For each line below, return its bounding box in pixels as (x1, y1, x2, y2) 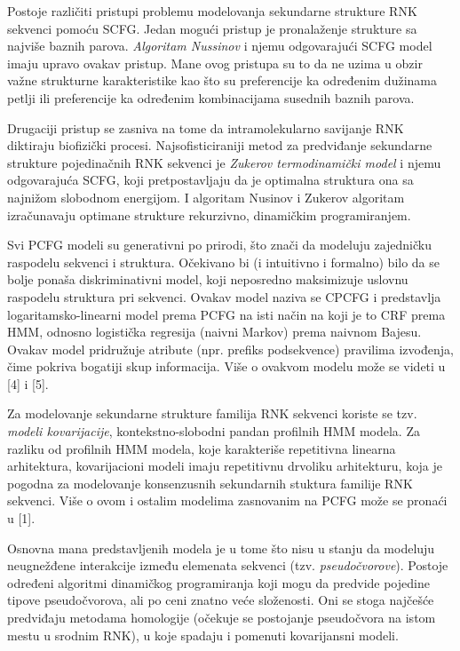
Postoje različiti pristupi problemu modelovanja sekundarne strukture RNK (7, 2, 417, 20)
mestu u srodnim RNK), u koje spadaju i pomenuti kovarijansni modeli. (7, 625, 399, 644)
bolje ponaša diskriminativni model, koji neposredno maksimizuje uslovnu (7, 270, 408, 289)
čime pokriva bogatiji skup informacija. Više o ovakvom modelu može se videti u (7, 357, 446, 376)
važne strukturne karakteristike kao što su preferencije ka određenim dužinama (7, 71, 437, 90)
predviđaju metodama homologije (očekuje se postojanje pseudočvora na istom (7, 608, 436, 626)
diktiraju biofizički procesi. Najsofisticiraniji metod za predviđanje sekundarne (7, 136, 432, 155)
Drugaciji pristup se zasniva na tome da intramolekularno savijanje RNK (7, 118, 404, 137)
